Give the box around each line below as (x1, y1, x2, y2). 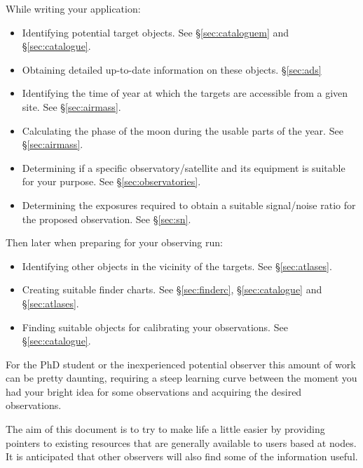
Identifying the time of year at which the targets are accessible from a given (22, 86, 348, 100)
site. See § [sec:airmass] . (22, 99, 121, 114)
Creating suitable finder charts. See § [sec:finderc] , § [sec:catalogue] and (22, 282, 322, 297)
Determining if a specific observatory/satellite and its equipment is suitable (22, 160, 345, 175)
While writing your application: (6, 1, 141, 15)
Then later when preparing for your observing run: (6, 235, 223, 250)
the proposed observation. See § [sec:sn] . (22, 211, 191, 226)
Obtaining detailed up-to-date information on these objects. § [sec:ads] (22, 62, 322, 76)
